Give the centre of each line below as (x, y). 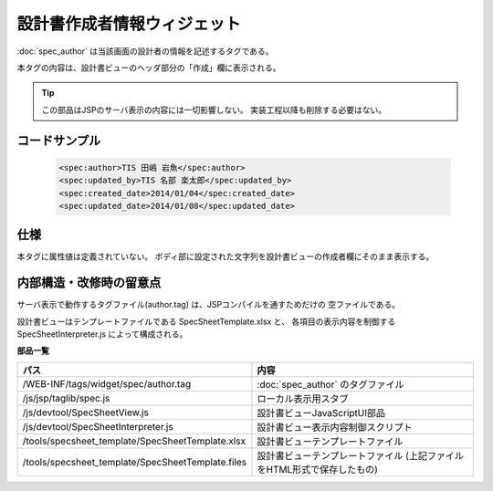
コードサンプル (59, 140)
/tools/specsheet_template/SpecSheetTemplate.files (135, 462)
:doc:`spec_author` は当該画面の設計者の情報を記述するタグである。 (145, 51)
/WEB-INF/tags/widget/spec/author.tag (107, 383)
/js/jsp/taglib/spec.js (66, 398)
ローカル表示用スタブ (303, 399)
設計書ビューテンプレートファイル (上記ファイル (361, 455)
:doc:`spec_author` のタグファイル (330, 384)
